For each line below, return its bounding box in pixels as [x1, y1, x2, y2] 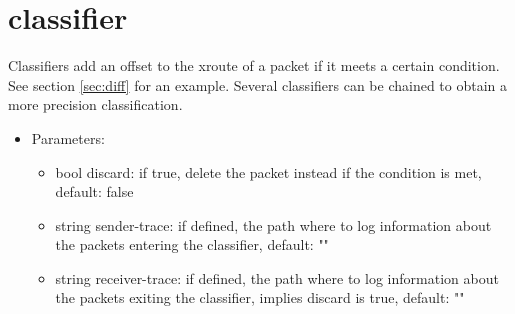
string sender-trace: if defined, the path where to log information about [55, 214, 492, 235]
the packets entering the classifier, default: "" [55, 234, 329, 255]
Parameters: [31, 127, 105, 148]
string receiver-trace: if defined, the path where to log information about [55, 267, 499, 288]
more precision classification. [8, 94, 183, 115]
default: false [55, 181, 134, 202]
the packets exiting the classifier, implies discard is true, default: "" [55, 287, 465, 308]
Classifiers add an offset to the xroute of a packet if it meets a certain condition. [8, 55, 500, 76]
